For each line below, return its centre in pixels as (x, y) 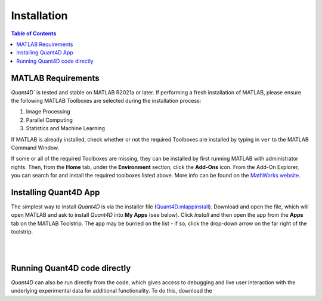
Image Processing (48, 112)
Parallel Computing (49, 120)
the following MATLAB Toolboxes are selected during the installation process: (106, 101)
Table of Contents (34, 33)
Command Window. (35, 148)
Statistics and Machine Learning (66, 128)
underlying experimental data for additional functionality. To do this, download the (112, 291)
